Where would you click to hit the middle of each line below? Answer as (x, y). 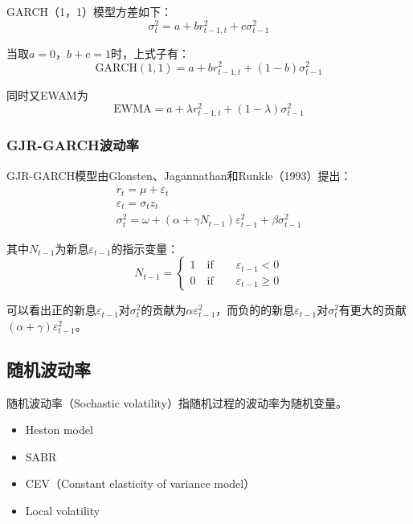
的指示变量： (145, 248)
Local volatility (63, 510)
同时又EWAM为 (47, 94)
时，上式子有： (150, 53)
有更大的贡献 (372, 310)
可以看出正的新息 (51, 310)
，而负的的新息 (255, 310)
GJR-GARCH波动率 (73, 145)
